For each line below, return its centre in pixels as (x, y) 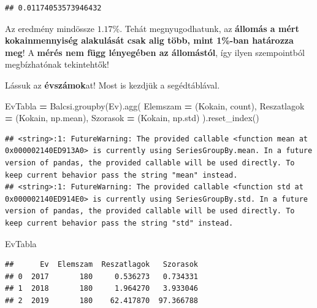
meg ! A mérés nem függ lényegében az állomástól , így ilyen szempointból (155, 52)
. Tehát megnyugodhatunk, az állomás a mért (209, 28)
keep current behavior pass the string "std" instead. (119, 223)
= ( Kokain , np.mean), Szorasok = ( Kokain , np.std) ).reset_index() (132, 118)
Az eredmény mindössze (50, 28)
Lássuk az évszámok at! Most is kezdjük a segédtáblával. (113, 85)
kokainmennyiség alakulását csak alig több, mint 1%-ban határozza (149, 40)
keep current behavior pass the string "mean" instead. (121, 175)
